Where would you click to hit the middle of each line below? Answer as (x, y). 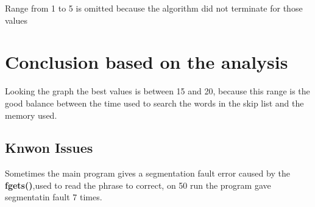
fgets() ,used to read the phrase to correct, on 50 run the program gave (138, 185)
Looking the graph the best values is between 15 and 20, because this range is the (157, 91)
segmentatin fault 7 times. (54, 197)
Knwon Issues (49, 148)
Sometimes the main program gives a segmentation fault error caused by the (147, 173)
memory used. (31, 115)
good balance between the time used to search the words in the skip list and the (154, 103)
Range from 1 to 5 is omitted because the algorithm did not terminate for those (154, 8)
